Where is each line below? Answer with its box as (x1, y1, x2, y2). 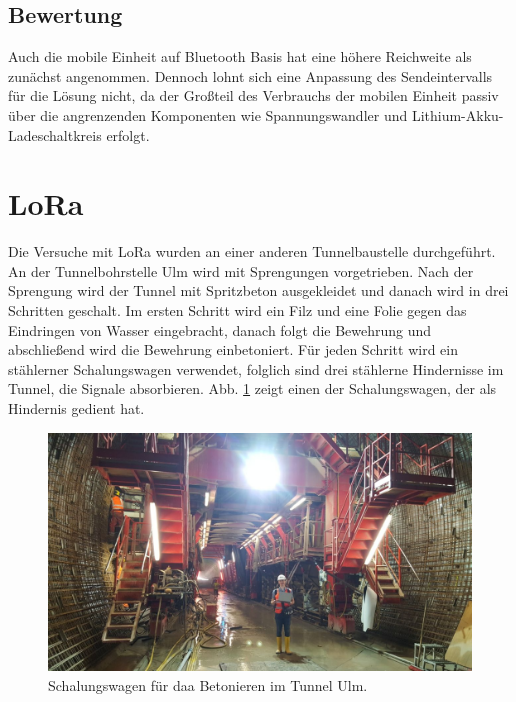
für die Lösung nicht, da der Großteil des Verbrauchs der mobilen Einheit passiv (8, 85, 499, 106)
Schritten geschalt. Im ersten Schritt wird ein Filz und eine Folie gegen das (8, 300, 467, 321)
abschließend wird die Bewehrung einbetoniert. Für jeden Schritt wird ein (8, 339, 459, 360)
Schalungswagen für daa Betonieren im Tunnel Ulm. (48, 674, 368, 695)
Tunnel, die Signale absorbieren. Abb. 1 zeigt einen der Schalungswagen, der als (8, 378, 497, 399)
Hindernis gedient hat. (8, 398, 145, 419)
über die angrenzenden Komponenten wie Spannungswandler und (8, 104, 408, 125)
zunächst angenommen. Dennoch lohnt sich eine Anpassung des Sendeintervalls (8, 65, 493, 86)
